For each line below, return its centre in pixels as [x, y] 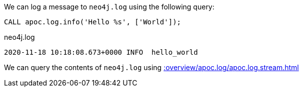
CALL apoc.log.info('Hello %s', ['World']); [93, 22]
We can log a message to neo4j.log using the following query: [109, 7]
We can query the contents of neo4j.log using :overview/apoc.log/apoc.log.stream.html [151, 67]
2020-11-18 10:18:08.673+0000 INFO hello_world [101, 52]
